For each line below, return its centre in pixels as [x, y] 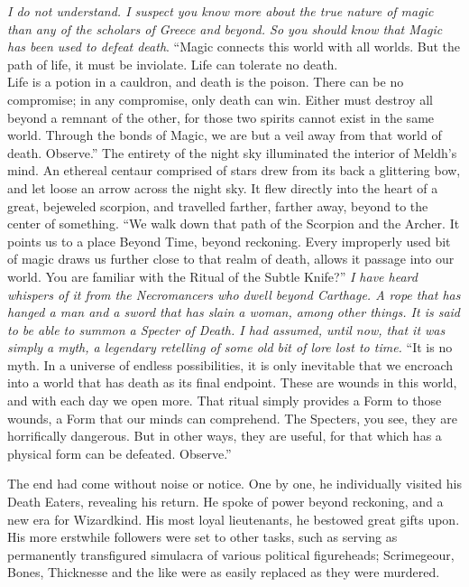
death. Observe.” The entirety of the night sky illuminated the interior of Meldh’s [232, 152]
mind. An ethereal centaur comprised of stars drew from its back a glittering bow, [234, 170]
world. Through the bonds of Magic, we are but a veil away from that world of [225, 135]
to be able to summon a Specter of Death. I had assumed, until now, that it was [226, 329]
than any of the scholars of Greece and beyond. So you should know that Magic [225, 28]
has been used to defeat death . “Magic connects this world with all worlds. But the [234, 47]
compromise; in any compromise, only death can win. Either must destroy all [220, 99]
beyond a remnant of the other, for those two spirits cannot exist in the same [221, 117]
